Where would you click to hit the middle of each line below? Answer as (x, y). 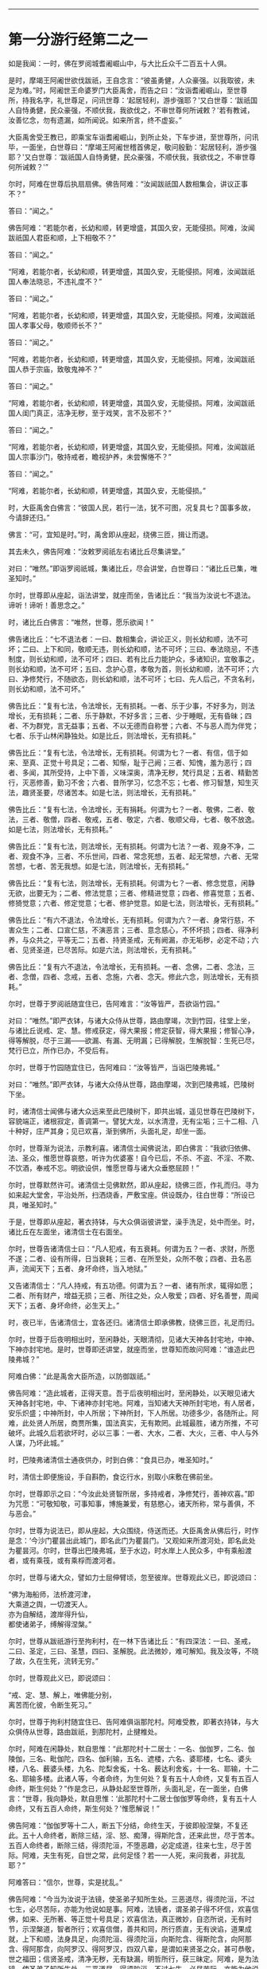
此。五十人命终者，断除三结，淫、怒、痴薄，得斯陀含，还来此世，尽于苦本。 (133, 1835)
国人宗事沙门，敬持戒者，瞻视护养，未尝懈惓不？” (90, 457)
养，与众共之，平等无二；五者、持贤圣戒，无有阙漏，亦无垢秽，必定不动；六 (133, 939)
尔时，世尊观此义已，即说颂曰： (60, 1677)
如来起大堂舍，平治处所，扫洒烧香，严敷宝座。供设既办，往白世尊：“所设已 (132, 1194)
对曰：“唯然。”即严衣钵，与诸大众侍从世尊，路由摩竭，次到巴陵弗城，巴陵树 (132, 1084)
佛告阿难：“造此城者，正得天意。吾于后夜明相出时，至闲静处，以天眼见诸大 (132, 1393)
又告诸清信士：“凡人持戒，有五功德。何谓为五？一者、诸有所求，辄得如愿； (132, 1285)
